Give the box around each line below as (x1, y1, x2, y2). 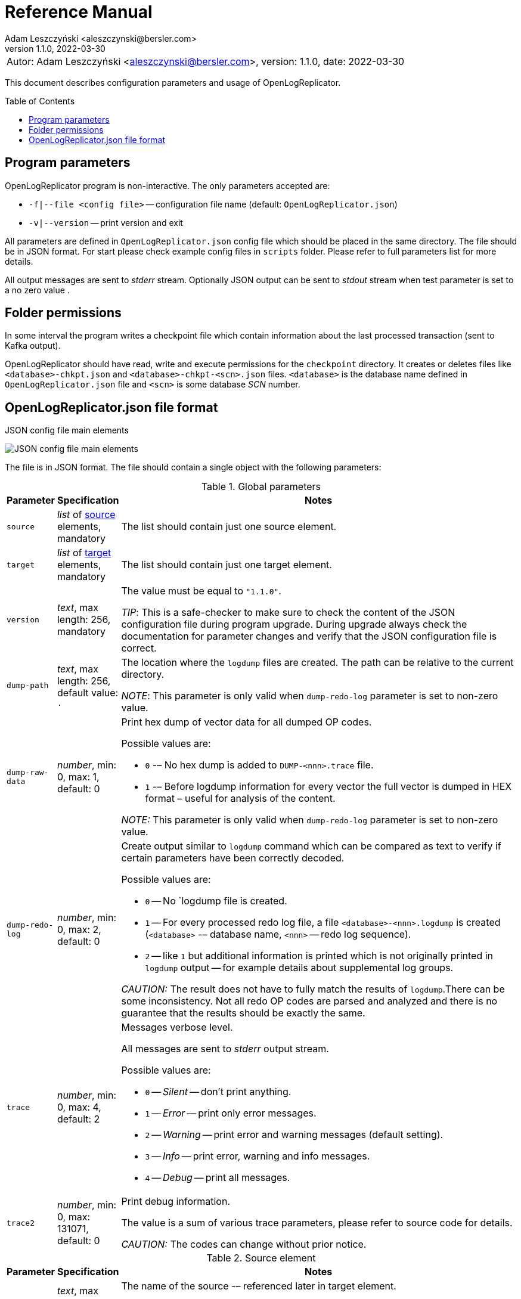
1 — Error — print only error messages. (145, 1107, 317, 1120)
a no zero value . (5, 284, 70, 295)
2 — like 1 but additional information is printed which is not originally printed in (145, 950, 494, 962)
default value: (57, 686, 119, 699)
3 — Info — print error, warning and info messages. (145, 1150, 370, 1162)
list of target (57, 547, 111, 559)
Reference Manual (5, 2, 153, 22)
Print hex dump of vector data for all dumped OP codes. (121, 716, 372, 728)
